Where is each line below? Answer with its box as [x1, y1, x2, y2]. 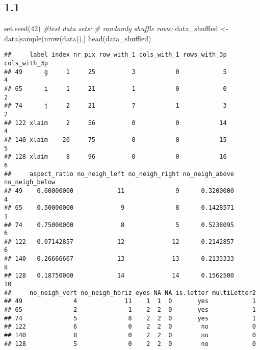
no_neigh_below [4, 179, 56, 186]
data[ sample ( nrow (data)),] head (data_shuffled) [4, 33, 151, 43]
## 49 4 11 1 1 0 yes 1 [4, 297, 256, 305]
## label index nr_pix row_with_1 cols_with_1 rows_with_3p [4, 51, 227, 59]
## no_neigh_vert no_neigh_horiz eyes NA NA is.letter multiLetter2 [4, 289, 256, 296]
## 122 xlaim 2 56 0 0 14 [4, 119, 227, 127]
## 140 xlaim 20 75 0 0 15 [4, 136, 227, 143]
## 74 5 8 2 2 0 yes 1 [4, 314, 256, 322]
